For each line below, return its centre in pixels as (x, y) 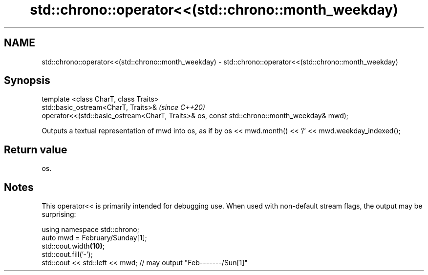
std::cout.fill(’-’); (67, 254)
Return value (36, 149)
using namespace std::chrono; (90, 230)
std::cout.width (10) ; (73, 246)
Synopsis (27, 81)
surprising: (59, 214)
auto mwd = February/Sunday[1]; (94, 238)
